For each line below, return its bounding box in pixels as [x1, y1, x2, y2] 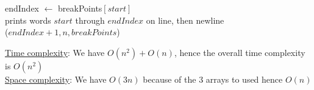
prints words [5, 13, 51, 26]
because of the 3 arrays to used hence [143, 72, 283, 85]
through [75, 13, 105, 26]
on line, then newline [146, 13, 224, 26]
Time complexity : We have [5, 46, 105, 58]
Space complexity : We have [5, 72, 107, 85]
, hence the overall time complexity [174, 46, 305, 58]
